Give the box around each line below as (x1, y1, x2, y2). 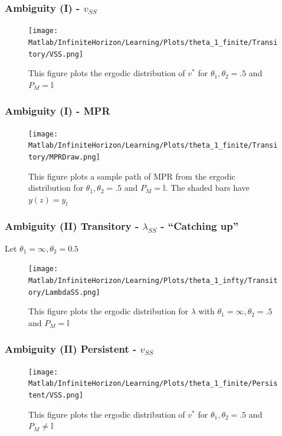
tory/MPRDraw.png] (28, 152, 100, 161)
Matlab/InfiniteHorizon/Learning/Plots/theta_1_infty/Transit (28, 276, 278, 285)
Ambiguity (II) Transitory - (5, 219, 139, 233)
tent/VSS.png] (28, 391, 84, 400)
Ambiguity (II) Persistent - (5, 341, 137, 356)
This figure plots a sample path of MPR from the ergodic (28, 170, 235, 182)
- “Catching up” (160, 219, 239, 233)
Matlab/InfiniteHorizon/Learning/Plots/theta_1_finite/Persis (28, 379, 278, 388)
